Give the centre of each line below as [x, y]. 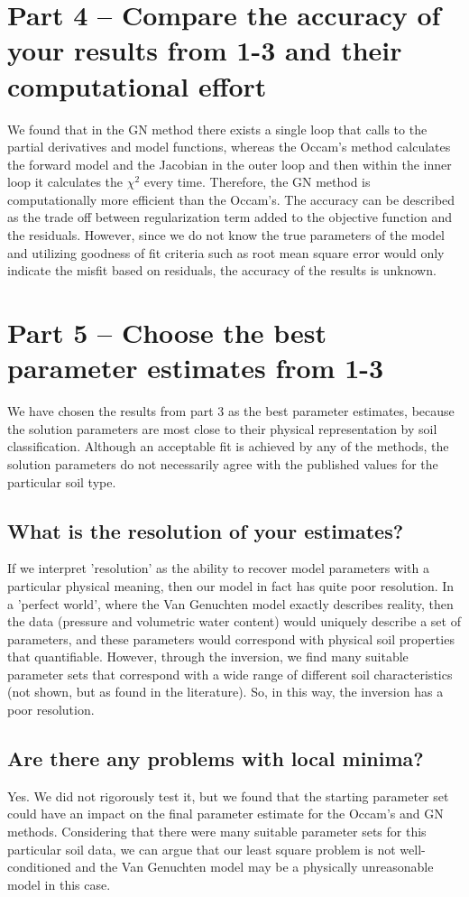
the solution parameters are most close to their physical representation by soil [222, 428]
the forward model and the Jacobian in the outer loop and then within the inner [230, 164]
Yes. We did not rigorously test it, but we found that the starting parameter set [228, 795]
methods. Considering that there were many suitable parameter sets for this [217, 832]
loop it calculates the [65, 182]
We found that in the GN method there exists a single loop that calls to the [217, 129]
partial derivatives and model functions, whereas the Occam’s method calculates [229, 147]
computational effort [137, 85]
